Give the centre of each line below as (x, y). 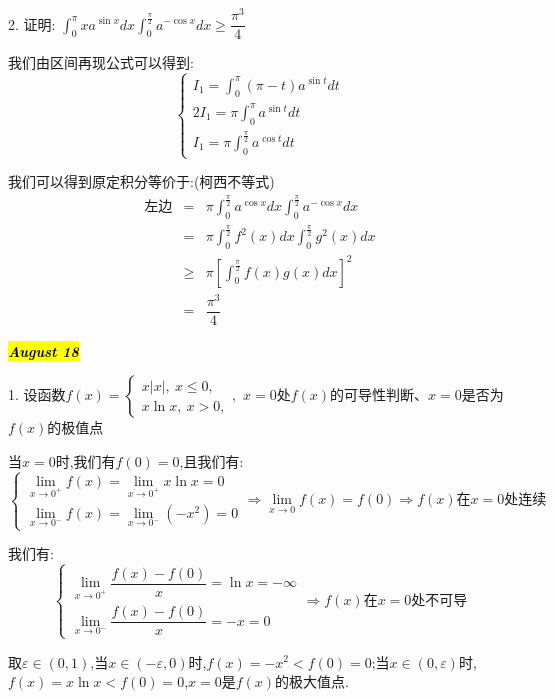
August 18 (43, 350)
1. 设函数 (37, 394)
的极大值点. (312, 681)
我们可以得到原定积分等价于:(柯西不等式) (141, 181)
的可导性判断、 (379, 394)
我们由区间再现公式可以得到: (101, 62)
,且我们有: (211, 460)
